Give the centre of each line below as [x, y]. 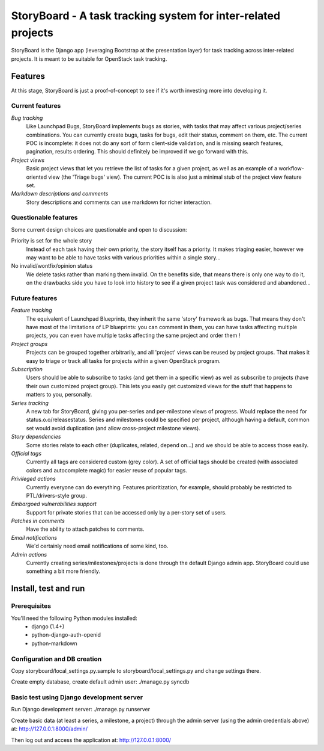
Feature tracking [31, 311]
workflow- [291, 168]
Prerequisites [31, 606]
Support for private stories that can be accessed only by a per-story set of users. [127, 512]
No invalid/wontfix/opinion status [52, 266]
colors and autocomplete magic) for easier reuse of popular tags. [106, 470]
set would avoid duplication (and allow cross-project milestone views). [113, 428]
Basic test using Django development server [77, 697]
